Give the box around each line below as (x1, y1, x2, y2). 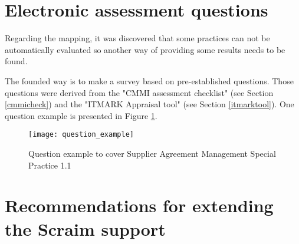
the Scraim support (5, 216, 166, 240)
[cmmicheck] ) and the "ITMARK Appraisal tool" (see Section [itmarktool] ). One (5, 98, 294, 110)
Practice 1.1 (28, 159, 71, 171)
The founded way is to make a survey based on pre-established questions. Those (5, 74, 294, 87)
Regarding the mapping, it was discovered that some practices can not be (5, 32, 270, 44)
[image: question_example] (28, 130, 134, 139)
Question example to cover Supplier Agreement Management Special (28, 147, 276, 159)
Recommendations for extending (5, 193, 274, 217)
